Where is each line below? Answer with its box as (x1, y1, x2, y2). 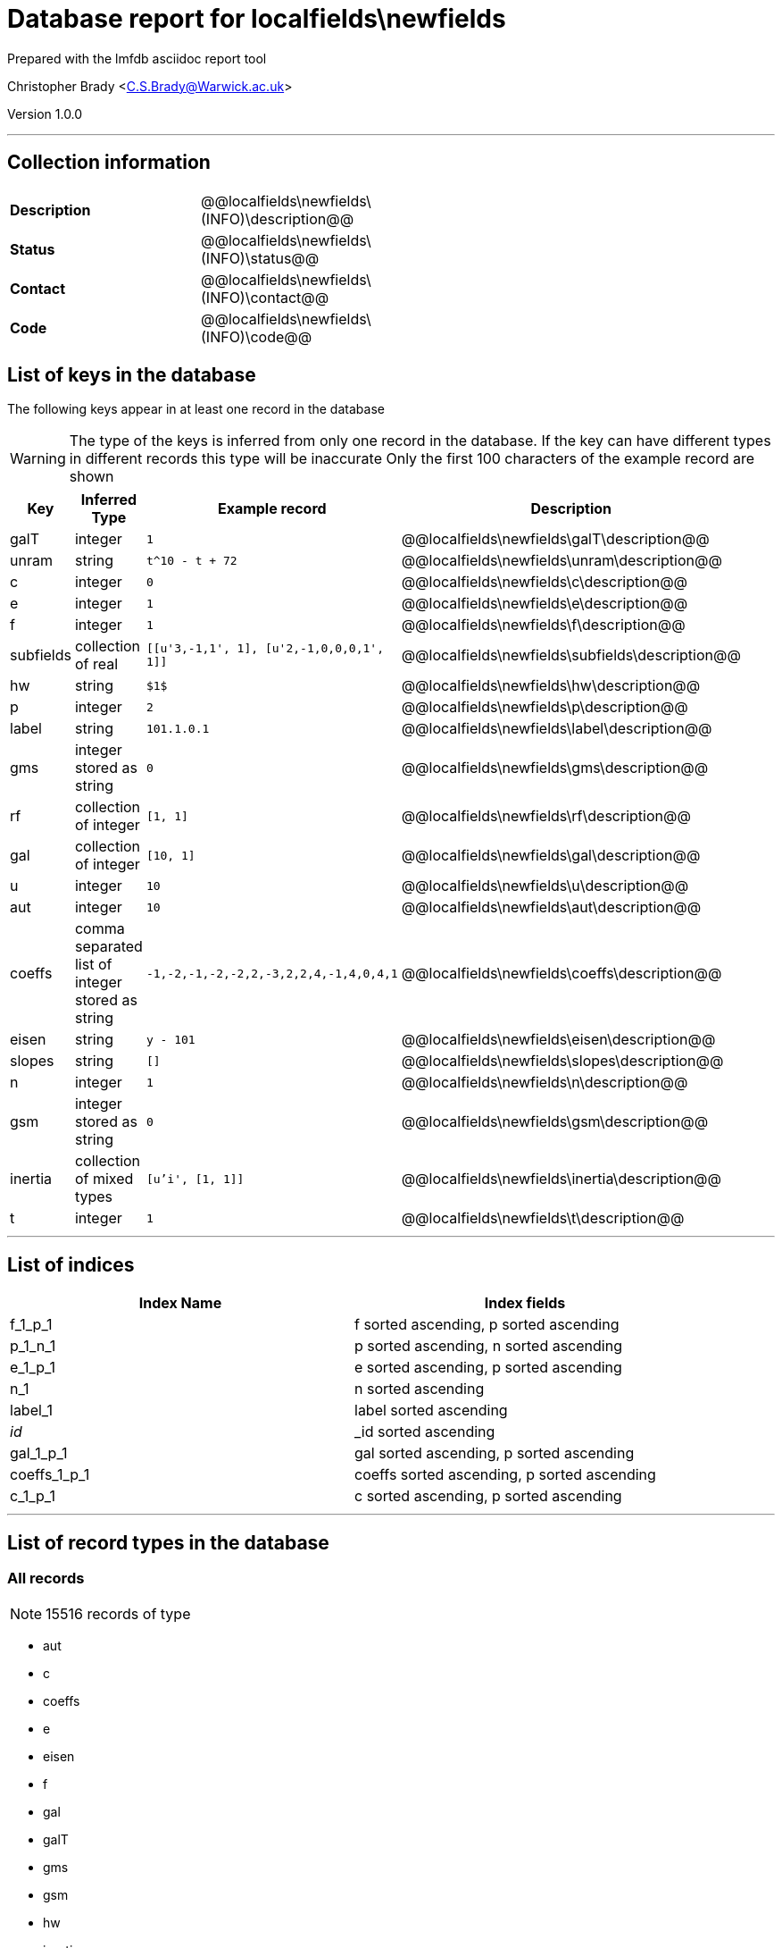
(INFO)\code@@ (201, 327, 312, 346)
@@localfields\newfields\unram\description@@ (401, 551, 722, 570)
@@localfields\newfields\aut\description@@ (401, 898, 702, 917)
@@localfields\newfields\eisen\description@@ (401, 1030, 716, 1049)
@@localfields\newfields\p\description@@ (401, 698, 688, 717)
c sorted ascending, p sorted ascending (354, 1487, 622, 1506)
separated (74, 937, 143, 956)
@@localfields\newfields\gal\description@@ (401, 846, 701, 865)
